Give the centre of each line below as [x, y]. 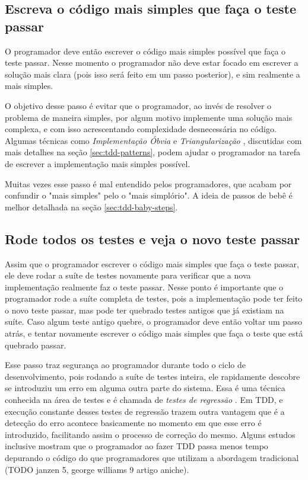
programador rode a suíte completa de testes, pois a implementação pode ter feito [154, 298]
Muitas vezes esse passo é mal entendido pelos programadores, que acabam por [148, 183]
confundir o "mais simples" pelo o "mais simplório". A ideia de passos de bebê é [149, 195]
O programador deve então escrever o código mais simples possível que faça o [145, 51]
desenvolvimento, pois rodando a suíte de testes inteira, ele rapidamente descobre [153, 376]
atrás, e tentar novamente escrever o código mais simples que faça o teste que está [154, 333]
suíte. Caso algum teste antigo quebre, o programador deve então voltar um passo [154, 321]
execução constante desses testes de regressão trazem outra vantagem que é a [145, 411]
